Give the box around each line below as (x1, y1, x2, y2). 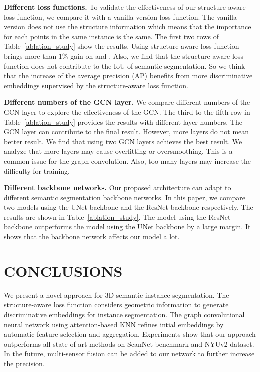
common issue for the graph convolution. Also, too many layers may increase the (4, 155, 251, 166)
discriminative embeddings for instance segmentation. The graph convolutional (4, 309, 245, 319)
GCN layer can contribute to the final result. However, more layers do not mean (4, 126, 249, 137)
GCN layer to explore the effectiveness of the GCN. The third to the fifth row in (4, 106, 250, 117)
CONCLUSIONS (4, 260, 123, 281)
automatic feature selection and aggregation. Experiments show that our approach (4, 329, 256, 339)
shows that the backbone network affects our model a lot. (4, 231, 180, 242)
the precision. (4, 358, 45, 368)
